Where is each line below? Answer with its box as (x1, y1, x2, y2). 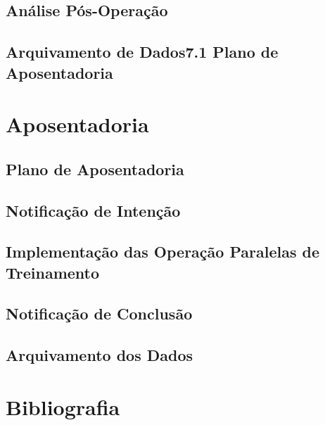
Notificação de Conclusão (6, 303, 193, 324)
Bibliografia (6, 392, 120, 421)
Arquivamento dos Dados (6, 344, 193, 366)
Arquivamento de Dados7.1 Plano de (6, 41, 279, 63)
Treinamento (6, 261, 100, 283)
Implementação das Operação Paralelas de (6, 241, 319, 262)
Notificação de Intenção (6, 199, 181, 221)
